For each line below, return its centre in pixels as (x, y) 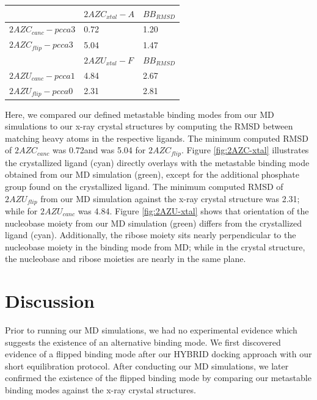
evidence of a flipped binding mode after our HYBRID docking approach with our (158, 354)
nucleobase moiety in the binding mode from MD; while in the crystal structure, (155, 246)
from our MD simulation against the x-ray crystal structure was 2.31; (170, 198)
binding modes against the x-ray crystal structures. (100, 390)
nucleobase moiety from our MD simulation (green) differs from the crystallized (154, 223)
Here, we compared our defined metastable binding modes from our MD (140, 114)
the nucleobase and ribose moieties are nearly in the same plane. (126, 259)
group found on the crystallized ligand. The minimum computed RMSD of (144, 186)
